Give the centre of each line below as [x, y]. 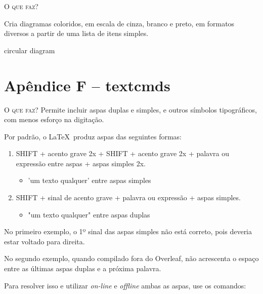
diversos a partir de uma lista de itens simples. [76, 33]
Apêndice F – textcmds [87, 85]
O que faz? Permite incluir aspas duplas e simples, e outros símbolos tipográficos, [130, 109]
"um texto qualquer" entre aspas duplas [89, 214]
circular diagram [30, 50]
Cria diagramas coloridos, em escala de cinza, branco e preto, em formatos [119, 23]
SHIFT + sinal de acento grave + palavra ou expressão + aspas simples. [128, 197]
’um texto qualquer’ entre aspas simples [90, 180]
